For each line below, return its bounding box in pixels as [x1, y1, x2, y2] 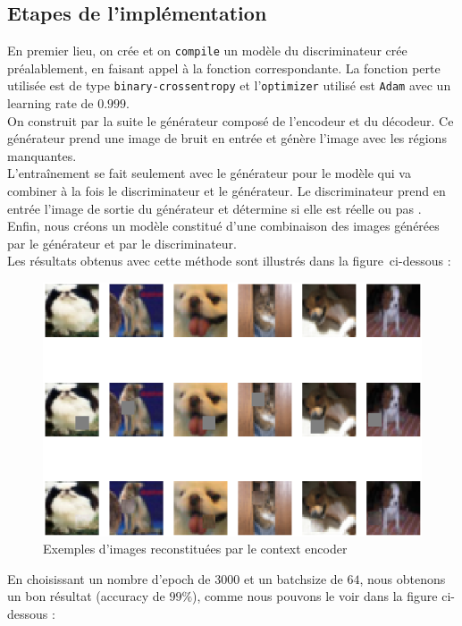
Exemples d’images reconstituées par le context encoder [43, 539, 348, 558]
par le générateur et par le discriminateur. [7, 233, 237, 252]
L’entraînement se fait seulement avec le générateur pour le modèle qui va [7, 164, 411, 182]
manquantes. [7, 146, 77, 165]
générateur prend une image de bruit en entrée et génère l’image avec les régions [7, 129, 447, 148]
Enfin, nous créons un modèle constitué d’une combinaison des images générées [7, 216, 440, 235]
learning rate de [7, 94, 94, 113]
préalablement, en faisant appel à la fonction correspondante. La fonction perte [7, 58, 441, 77]
